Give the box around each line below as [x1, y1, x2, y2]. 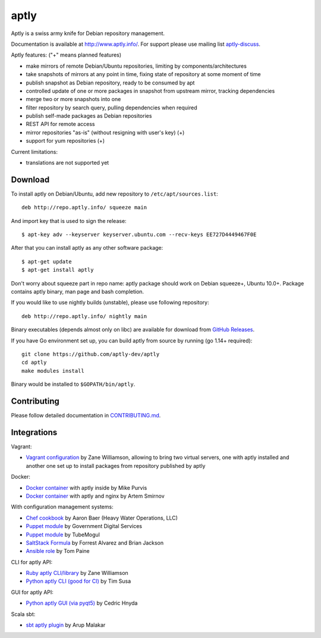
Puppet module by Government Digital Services [26, 523, 143, 530]
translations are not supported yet [26, 159, 109, 166]
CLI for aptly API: [11, 558, 53, 565]
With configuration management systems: [11, 503, 114, 511]
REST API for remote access [26, 121, 95, 128]
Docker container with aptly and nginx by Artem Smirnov [26, 492, 165, 499]
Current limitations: [11, 148, 58, 155]
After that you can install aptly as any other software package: [11, 244, 163, 252]
